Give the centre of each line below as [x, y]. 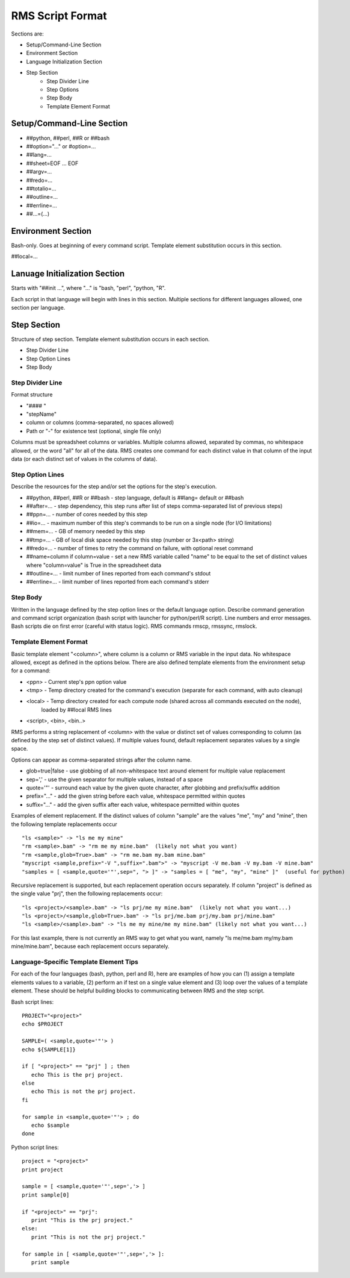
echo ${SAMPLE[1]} [49, 1049]
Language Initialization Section [64, 61]
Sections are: [28, 34]
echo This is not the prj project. [84, 1092]
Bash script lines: [32, 1002]
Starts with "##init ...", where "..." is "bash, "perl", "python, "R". [88, 288]
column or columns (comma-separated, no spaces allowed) [100, 422]
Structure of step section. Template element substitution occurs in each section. [110, 339]
